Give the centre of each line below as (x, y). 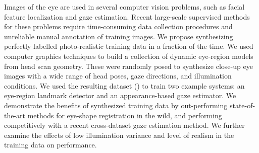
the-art (15, 115)
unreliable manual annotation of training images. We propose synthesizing (119, 36)
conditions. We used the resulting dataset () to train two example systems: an (124, 85)
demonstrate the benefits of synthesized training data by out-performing (116, 105)
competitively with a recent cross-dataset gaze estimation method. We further (124, 125)
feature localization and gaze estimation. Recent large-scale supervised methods (127, 16)
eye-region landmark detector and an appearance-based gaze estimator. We (120, 95)
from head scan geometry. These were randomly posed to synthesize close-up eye (128, 66)
